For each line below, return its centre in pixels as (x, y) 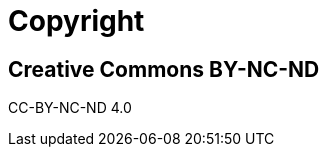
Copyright (76, 21)
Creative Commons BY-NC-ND (164, 69)
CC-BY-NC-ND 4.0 (70, 108)
